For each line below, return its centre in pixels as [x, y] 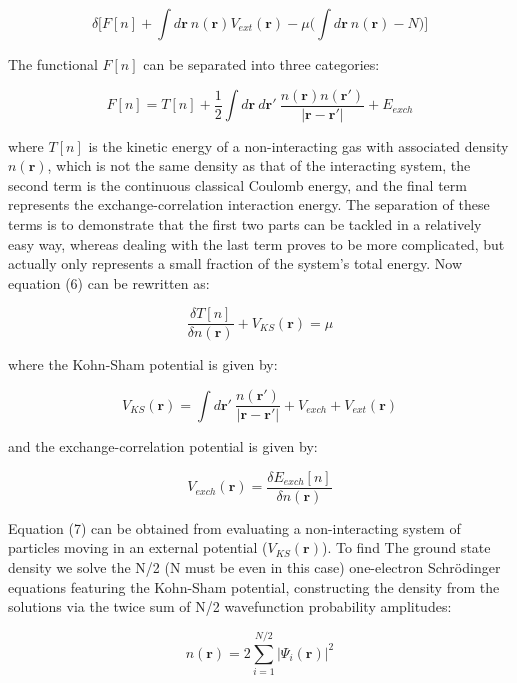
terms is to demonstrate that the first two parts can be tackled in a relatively [245, 224]
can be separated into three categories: [261, 64]
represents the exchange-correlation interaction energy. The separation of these [249, 204]
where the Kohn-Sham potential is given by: [143, 364]
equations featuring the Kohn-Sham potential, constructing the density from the [254, 586]
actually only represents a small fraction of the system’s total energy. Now [235, 263]
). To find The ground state [406, 547]
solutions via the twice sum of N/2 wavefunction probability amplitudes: [230, 606]
